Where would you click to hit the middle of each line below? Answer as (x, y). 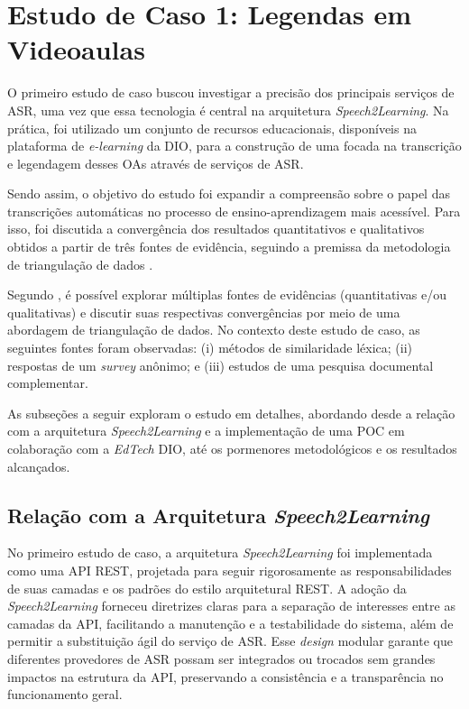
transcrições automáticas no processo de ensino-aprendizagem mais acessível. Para (234, 211)
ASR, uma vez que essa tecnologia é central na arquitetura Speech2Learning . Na (228, 110)
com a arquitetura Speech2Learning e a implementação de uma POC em (206, 431)
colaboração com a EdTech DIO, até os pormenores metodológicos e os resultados (232, 448)
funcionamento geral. (65, 694)
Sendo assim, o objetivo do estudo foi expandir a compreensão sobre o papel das (229, 193)
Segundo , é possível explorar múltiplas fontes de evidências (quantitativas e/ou (227, 295)
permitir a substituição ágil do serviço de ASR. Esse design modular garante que (230, 641)
